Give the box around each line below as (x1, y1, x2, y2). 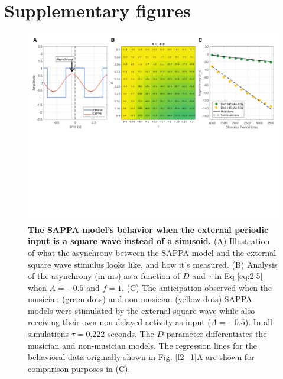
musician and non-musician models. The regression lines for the (28, 339, 257, 351)
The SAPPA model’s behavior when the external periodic (28, 223, 269, 235)
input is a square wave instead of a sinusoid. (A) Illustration (28, 235, 270, 247)
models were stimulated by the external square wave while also (28, 304, 255, 316)
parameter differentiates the (166, 328, 267, 340)
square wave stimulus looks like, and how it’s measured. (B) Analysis (28, 258, 278, 270)
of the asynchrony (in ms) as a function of (28, 270, 180, 282)
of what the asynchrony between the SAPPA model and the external (28, 246, 277, 258)
